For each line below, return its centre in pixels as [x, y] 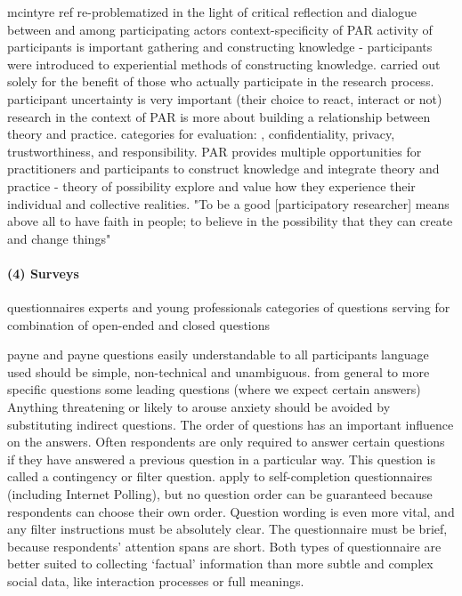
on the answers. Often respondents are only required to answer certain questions [226, 442]
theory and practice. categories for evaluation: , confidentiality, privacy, [201, 134]
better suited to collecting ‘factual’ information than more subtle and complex [220, 564]
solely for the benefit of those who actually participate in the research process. [221, 81]
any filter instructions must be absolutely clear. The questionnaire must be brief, [227, 529]
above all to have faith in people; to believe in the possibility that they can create [230, 221]
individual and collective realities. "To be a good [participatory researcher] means [228, 203]
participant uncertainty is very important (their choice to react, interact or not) [225, 98]
